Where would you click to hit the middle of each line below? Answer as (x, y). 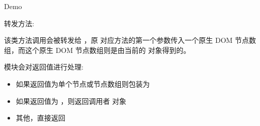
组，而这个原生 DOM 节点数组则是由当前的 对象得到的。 (97, 50)
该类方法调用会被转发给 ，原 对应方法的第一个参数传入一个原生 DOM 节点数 (130, 40)
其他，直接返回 (40, 118)
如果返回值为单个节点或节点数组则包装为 (83, 83)
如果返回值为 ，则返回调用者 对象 (71, 101)
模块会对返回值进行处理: (44, 67)
